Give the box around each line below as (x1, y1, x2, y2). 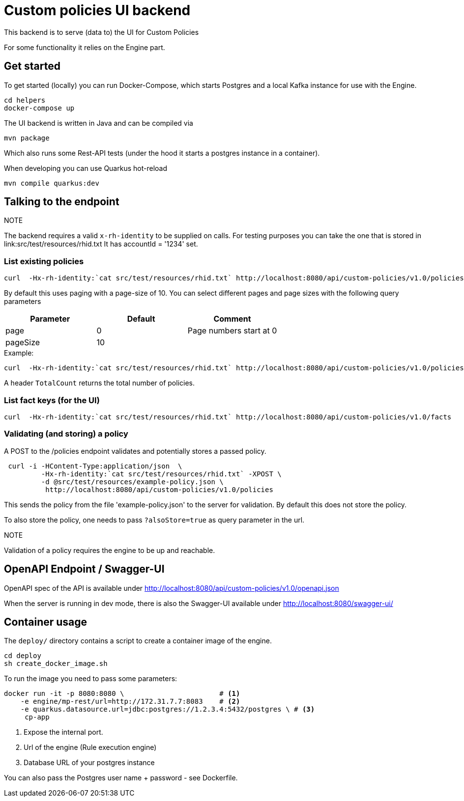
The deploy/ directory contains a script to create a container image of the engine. (4, 636, 272, 645)
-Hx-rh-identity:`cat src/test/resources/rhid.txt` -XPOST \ (41, 470, 282, 478)
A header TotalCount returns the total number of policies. (4, 379, 195, 387)
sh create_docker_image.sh (4, 660, 108, 668)
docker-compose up (4, 104, 75, 112)
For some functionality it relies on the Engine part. (4, 43, 165, 52)
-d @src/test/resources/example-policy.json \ (41, 477, 224, 486)
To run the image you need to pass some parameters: (4, 674, 177, 683)
